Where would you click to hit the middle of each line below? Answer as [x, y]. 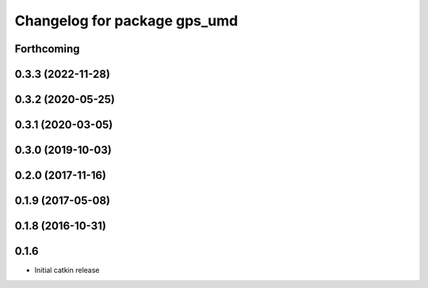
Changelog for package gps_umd [126, 21]
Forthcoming [47, 49]
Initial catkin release [67, 271]
